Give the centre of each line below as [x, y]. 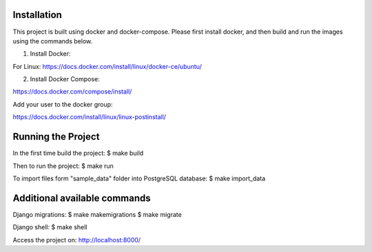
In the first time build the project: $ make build [78, 153]
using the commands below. [53, 41]
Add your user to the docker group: [63, 104]
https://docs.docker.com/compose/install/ [72, 92]
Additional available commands [82, 198]
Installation [37, 15]
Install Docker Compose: [65, 79]
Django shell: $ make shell [50, 227]
